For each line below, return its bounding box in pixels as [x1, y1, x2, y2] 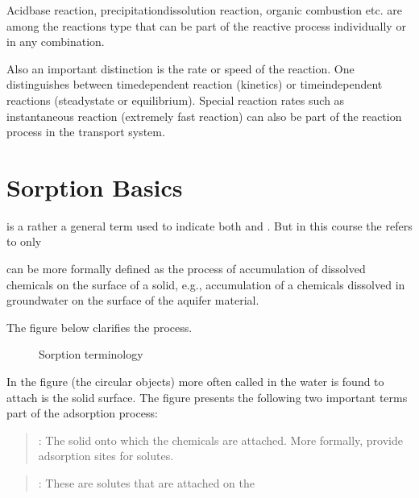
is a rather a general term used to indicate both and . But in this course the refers [6, 217, 413, 234]
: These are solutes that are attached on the [38, 475, 255, 491]
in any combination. [6, 33, 105, 50]
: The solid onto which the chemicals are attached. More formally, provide [38, 431, 403, 448]
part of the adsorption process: [6, 405, 158, 421]
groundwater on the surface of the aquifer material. [6, 292, 259, 309]
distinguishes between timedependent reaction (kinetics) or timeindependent [6, 76, 383, 93]
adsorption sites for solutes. [38, 447, 174, 464]
